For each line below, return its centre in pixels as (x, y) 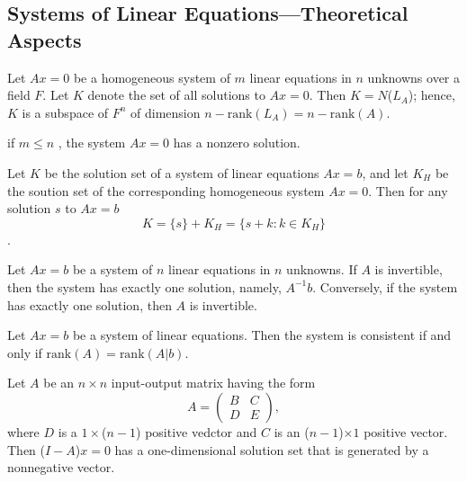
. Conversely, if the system (385, 286)
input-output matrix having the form (213, 383)
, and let (385, 172)
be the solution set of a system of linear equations (182, 172)
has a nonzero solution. (237, 143)
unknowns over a (414, 77)
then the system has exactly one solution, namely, (144, 286)
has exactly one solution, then (90, 304)
